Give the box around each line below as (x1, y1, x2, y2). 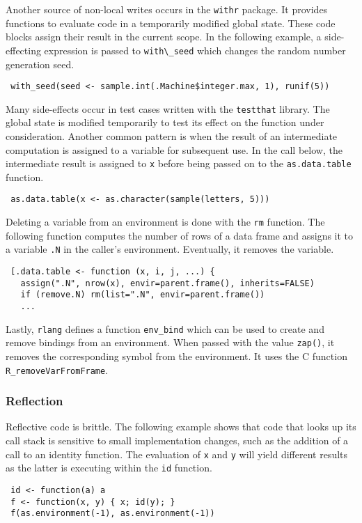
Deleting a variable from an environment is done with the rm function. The (6, 214, 325, 229)
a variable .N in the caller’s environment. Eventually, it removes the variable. (6, 242, 334, 256)
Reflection (6, 392, 63, 409)
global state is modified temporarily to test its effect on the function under (6, 115, 324, 130)
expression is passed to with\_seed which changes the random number (44, 42, 346, 57)
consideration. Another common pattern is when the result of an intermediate (6, 129, 338, 143)
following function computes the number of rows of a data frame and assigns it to (6, 228, 354, 242)
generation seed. (6, 56, 74, 71)
